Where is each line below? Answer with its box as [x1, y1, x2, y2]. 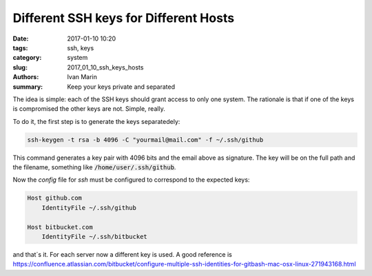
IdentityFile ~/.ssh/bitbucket [41, 233, 147, 240]
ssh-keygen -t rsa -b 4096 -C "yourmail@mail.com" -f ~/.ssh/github [27, 136, 264, 144]
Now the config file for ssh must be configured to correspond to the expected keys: [12, 176, 250, 184]
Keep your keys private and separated [67, 83, 176, 91]
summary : [12, 83, 43, 91]
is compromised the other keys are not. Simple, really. [12, 105, 165, 113]
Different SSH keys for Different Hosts [12, 10, 234, 25]
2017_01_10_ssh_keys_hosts [67, 63, 144, 72]
